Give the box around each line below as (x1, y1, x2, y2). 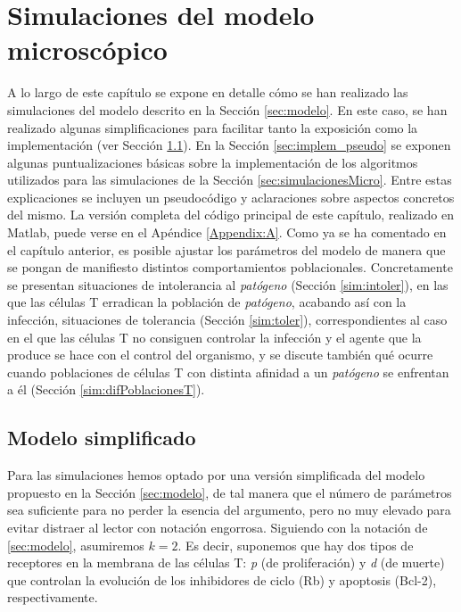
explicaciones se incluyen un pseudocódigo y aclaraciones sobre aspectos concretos (7, 187, 455, 206)
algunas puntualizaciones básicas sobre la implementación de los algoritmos (7, 153, 418, 171)
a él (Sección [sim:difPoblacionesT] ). (7, 380, 205, 399)
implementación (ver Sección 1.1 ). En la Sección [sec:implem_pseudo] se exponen (7, 136, 451, 154)
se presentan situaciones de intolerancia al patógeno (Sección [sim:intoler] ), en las (7, 275, 449, 294)
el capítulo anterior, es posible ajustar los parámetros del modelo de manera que (7, 240, 446, 259)
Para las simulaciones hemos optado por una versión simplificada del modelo (7, 466, 425, 484)
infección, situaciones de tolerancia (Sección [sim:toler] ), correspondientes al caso (7, 310, 448, 329)
